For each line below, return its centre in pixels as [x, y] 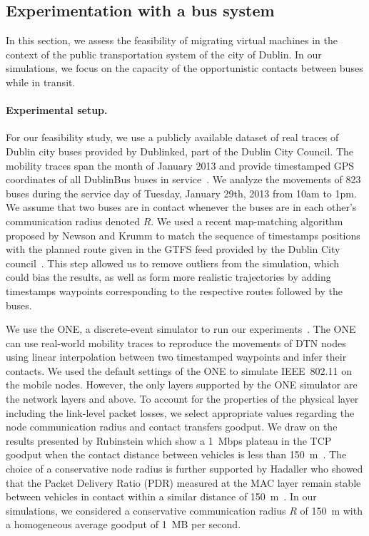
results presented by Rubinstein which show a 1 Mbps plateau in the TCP [169, 440]
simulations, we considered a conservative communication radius [146, 510]
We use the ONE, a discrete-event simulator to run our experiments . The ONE [181, 329]
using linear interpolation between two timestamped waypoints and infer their [176, 357]
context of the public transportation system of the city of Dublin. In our [164, 54]
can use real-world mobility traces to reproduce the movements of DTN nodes [176, 342]
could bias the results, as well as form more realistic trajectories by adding [168, 277]
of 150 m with [331, 510]
